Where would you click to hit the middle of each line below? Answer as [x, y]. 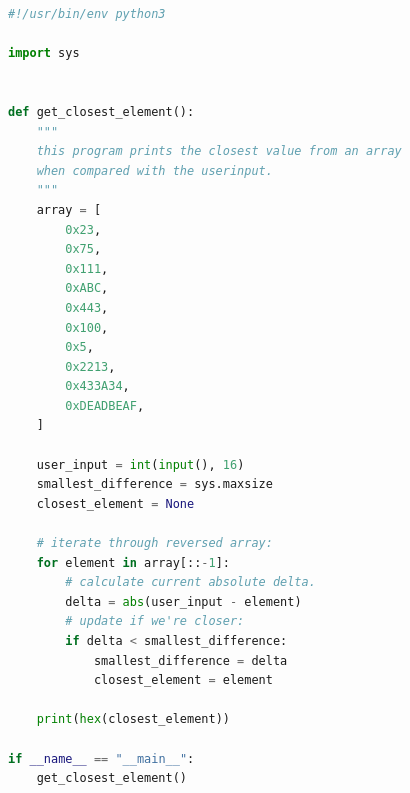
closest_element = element [183, 680]
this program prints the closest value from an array [219, 151]
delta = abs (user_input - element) [183, 601]
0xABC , [87, 288]
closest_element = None [115, 503]
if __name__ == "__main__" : [101, 758]
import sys [44, 53]
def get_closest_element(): [101, 111]
